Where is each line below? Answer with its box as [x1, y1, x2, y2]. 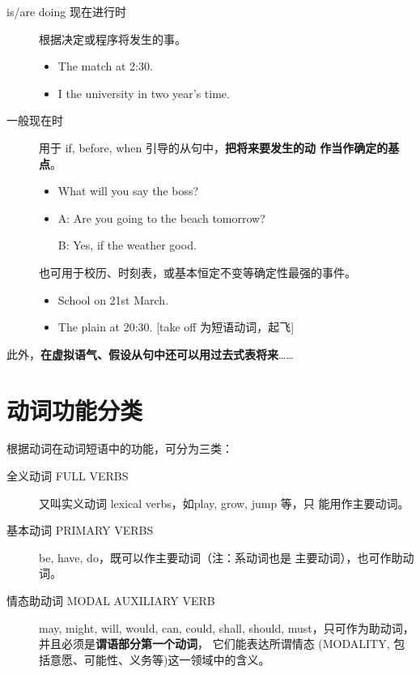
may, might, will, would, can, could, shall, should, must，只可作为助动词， [39, 619, 414, 636]
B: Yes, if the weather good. [57, 237, 197, 254]
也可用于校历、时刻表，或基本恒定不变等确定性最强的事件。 [39, 263, 356, 280]
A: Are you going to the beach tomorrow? [57, 209, 265, 226]
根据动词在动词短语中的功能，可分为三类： [6, 440, 233, 457]
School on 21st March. [57, 291, 169, 308]
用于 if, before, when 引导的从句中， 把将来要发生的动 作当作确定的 [39, 139, 388, 156]
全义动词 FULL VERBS [6, 467, 129, 484]
